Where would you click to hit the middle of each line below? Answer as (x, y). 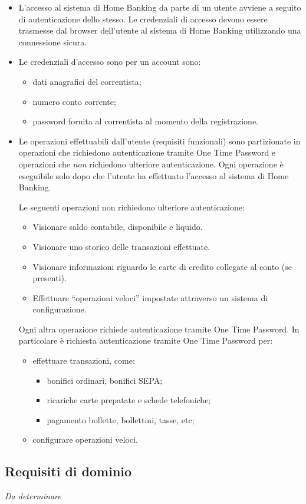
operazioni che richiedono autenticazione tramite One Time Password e (147, 152)
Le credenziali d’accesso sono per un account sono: (110, 62)
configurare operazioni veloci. (85, 439)
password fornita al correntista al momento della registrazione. (146, 121)
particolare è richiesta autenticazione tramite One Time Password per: (146, 340)
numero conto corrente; (74, 101)
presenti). (50, 278)
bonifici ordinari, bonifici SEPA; (105, 380)
